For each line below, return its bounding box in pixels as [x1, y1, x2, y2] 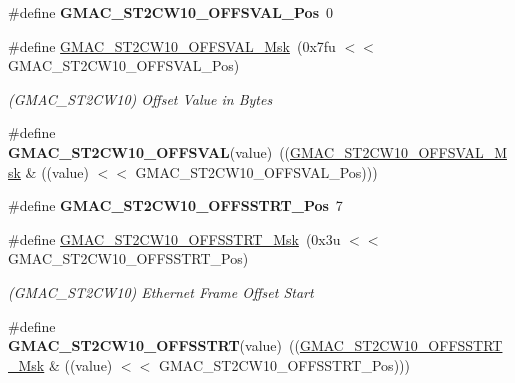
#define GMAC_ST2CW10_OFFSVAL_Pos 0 [8, 2, 333, 22]
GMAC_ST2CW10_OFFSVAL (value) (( [8, 141, 291, 162]
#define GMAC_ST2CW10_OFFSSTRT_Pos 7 [8, 195, 343, 216]
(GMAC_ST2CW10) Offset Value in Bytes [8, 88, 273, 109]
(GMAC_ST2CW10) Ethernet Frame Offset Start [8, 281, 314, 302]
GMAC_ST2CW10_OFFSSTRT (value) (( [8, 335, 300, 356]
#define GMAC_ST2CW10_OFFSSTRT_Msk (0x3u [8, 228, 341, 249]
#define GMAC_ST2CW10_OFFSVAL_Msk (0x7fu [8, 35, 336, 56]
